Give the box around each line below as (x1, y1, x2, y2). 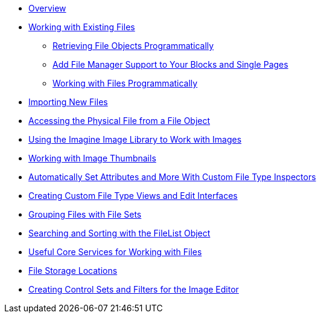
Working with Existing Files (28, 22, 135, 32)
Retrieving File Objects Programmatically (52, 41, 214, 51)
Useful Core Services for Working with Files (28, 247, 202, 257)
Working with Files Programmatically (52, 78, 198, 88)
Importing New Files (28, 97, 108, 107)
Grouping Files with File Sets (28, 209, 142, 219)
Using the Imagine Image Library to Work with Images (28, 134, 242, 144)
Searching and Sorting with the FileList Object (28, 228, 211, 238)
